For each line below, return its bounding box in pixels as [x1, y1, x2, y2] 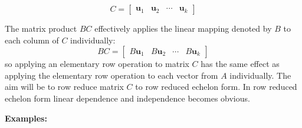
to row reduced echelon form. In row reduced [135, 80, 297, 93]
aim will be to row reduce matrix [5, 80, 124, 93]
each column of [5, 33, 59, 46]
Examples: [5, 112, 47, 124]
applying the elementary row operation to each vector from [5, 69, 218, 81]
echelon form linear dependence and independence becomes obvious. [5, 92, 250, 104]
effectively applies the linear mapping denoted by [94, 22, 272, 34]
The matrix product [5, 22, 77, 34]
